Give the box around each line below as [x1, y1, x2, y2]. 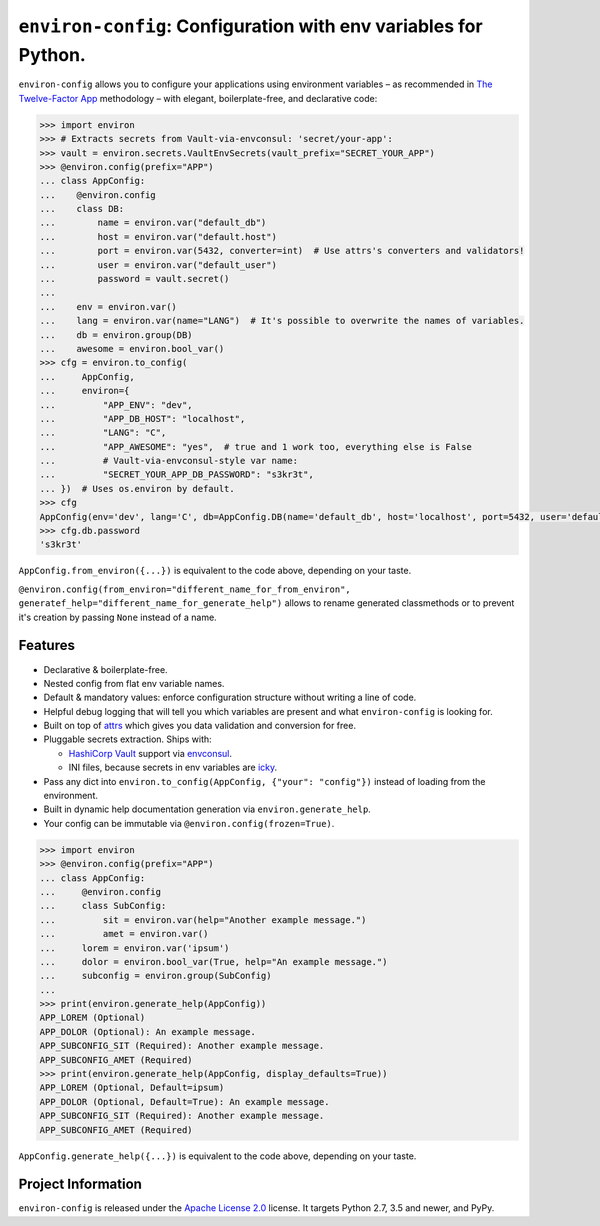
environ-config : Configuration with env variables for [18, 15, 484, 37]
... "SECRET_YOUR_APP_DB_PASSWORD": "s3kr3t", [39, 469, 314, 480]
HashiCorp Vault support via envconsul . [68, 747, 233, 759]
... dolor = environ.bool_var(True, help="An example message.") [39, 956, 388, 967]
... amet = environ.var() [39, 928, 209, 940]
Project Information [18, 1176, 142, 1193]
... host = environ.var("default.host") [39, 231, 277, 242]
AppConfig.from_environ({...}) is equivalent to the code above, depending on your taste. [18, 565, 412, 577]
